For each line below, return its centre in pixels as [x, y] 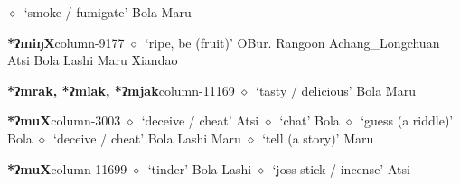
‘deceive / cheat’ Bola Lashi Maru [147, 138]
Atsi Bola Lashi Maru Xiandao [93, 60]
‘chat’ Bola [310, 120]
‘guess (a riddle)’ [407, 120]
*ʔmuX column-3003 [64, 120]
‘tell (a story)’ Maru [318, 138]
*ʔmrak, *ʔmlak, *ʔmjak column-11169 [121, 90]
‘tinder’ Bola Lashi [200, 168]
